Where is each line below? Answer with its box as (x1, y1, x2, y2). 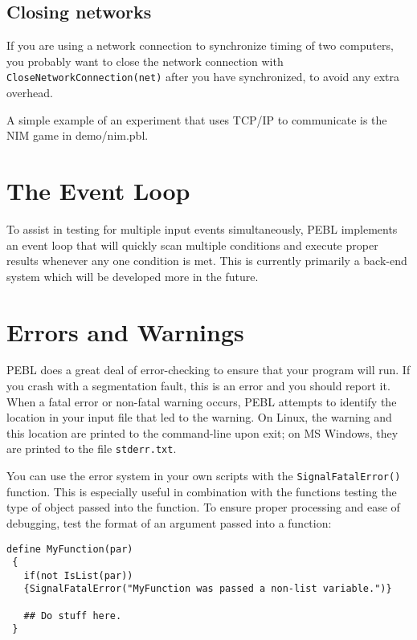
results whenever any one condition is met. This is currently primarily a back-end (6, 252, 407, 269)
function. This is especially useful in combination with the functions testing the (6, 483, 397, 499)
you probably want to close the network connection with (6, 52, 284, 69)
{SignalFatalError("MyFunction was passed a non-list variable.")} (23, 583, 392, 595)
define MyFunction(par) (6, 543, 133, 555)
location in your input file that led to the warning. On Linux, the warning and (6, 409, 392, 426)
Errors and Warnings (6, 315, 244, 348)
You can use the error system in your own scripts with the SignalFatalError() (6, 467, 401, 484)
